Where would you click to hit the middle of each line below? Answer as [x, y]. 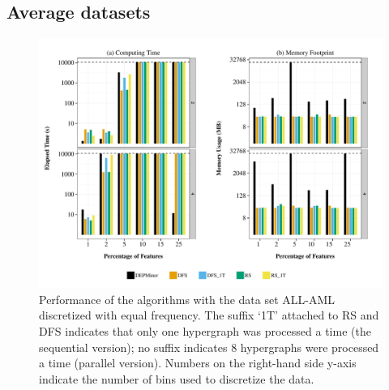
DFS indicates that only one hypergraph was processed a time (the [205, 331]
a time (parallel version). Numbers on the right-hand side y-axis [198, 363]
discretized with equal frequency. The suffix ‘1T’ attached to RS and [209, 315]
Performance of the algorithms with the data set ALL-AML [187, 299]
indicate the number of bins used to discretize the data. [177, 378]
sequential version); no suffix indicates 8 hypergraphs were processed [209, 347]
